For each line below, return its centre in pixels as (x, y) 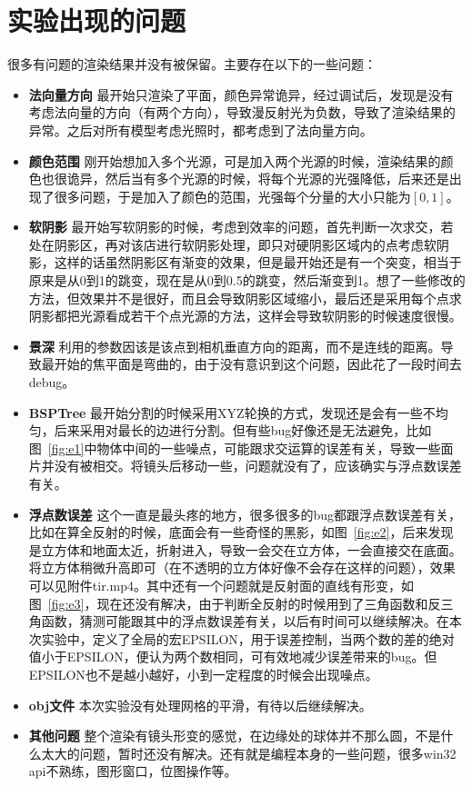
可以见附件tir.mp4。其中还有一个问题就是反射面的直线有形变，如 (221, 585)
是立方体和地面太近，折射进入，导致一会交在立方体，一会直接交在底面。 (245, 549)
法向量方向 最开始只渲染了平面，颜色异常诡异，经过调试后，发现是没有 (241, 94)
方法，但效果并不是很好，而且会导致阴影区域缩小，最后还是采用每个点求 (245, 298)
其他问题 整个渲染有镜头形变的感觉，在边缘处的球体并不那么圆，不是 (235, 736)
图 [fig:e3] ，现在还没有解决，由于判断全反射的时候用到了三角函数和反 (235, 603)
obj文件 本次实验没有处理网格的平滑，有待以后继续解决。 (200, 705)
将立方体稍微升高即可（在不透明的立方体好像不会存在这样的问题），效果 (242, 567)
